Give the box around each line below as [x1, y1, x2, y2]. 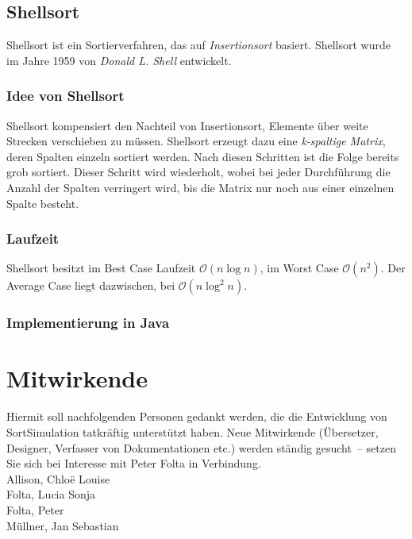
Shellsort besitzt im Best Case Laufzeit [6, 260, 196, 276]
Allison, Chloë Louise [6, 470, 110, 487]
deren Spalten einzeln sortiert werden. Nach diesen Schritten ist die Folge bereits [6, 148, 399, 164]
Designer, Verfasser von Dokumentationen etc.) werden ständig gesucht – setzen [6, 439, 396, 456]
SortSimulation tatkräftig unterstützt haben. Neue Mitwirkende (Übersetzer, [6, 423, 379, 440]
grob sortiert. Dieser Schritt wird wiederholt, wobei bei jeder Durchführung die [6, 164, 391, 180]
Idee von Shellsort [6, 86, 125, 106]
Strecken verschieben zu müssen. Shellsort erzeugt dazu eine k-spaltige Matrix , [6, 133, 386, 149]
